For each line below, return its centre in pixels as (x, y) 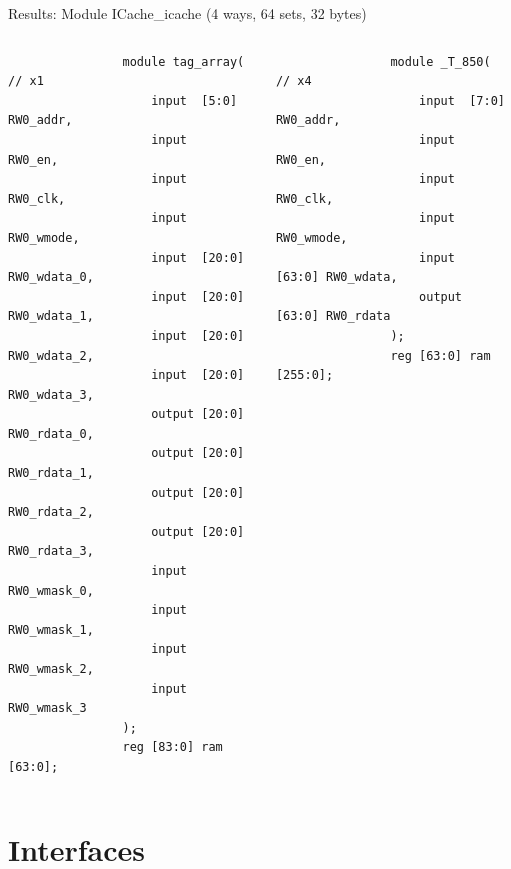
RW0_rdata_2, (51, 512)
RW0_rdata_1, (51, 473)
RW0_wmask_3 (47, 708)
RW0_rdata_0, (51, 433)
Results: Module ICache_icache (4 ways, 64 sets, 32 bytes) (187, 13)
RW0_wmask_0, (51, 590)
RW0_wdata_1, (51, 316)
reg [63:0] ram (440, 355)
